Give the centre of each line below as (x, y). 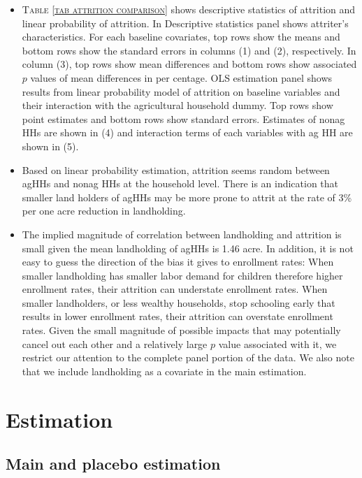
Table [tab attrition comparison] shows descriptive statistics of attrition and (189, 9)
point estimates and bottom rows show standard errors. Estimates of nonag (183, 118)
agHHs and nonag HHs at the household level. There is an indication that (180, 183)
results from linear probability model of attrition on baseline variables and (181, 91)
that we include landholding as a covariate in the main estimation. (164, 371)
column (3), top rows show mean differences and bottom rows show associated (189, 64)
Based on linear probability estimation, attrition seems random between (176, 169)
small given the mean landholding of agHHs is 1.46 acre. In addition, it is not (188, 248)
